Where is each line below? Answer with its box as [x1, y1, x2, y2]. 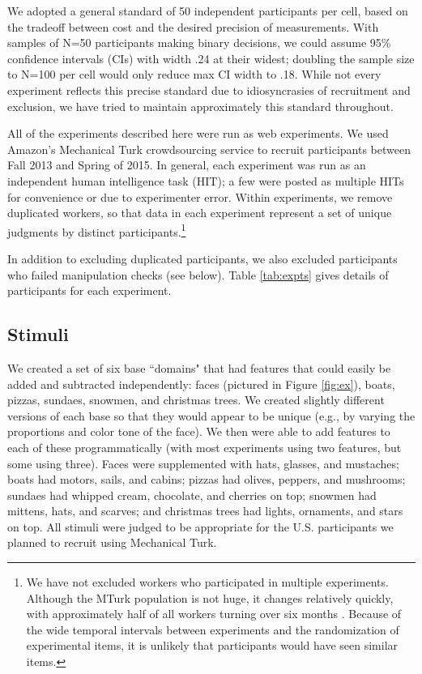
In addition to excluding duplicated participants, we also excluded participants [7, 250, 398, 267]
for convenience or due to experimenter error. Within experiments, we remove [7, 188, 393, 205]
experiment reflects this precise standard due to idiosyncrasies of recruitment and [7, 81, 411, 98]
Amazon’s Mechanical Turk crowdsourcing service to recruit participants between [7, 140, 411, 157]
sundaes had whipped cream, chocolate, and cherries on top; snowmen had [7, 486, 377, 503]
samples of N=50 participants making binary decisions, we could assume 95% [7, 34, 391, 51]
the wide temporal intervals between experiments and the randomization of [26, 621, 399, 638]
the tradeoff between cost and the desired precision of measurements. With [7, 18, 379, 35]
